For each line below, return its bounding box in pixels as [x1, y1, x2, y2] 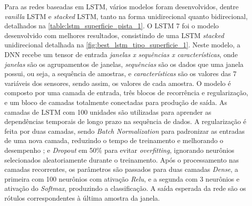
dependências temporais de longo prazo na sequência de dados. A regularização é [4, 116, 247, 126]
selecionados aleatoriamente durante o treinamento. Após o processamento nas [4, 154, 239, 165]
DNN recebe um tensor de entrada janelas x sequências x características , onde [4, 49, 238, 59]
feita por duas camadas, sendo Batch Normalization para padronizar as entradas [4, 125, 245, 136]
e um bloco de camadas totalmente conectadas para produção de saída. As [4, 97, 228, 107]
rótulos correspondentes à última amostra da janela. [4, 192, 160, 203]
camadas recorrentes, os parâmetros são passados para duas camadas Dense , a [4, 164, 238, 174]
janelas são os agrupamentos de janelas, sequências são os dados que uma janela [4, 59, 244, 69]
